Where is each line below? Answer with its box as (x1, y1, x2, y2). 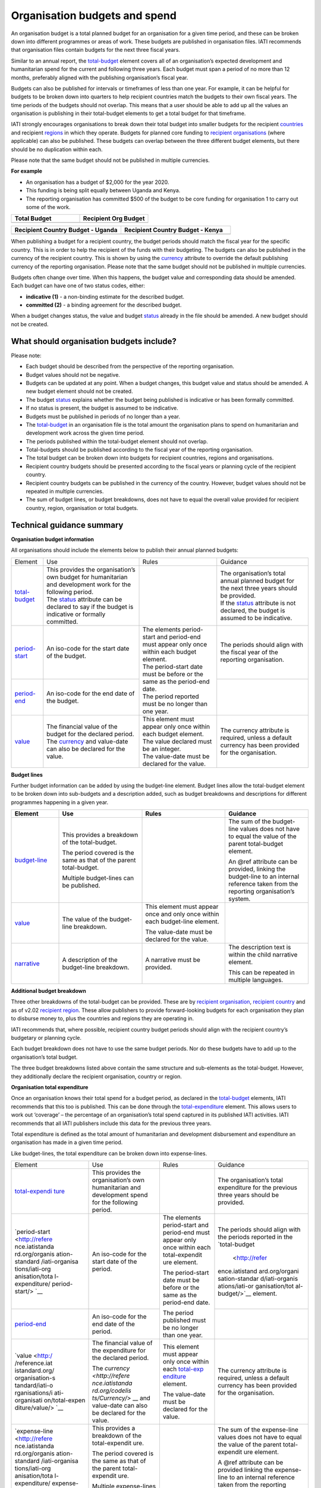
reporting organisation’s (228, 887, 295, 896)
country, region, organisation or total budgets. (26, 504, 139, 511)
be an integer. (142, 745, 181, 753)
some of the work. (26, 203, 71, 211)
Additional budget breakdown (11, 987, 86, 995)
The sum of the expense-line (218, 1426, 298, 1434)
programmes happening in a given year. (11, 798, 109, 806)
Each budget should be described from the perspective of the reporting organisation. (26, 363, 235, 370)
